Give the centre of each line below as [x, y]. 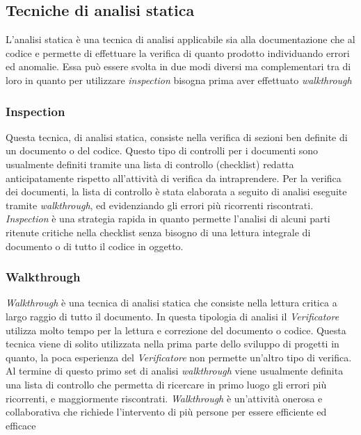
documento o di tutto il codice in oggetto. [95, 246]
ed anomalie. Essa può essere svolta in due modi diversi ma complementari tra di [178, 66]
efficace [21, 425]
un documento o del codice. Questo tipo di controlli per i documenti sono [162, 150]
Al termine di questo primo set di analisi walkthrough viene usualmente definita [175, 371]
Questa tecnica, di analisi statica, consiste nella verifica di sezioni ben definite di [177, 137]
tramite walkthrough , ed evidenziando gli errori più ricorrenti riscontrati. [160, 205]
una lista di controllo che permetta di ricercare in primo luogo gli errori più [166, 384]
